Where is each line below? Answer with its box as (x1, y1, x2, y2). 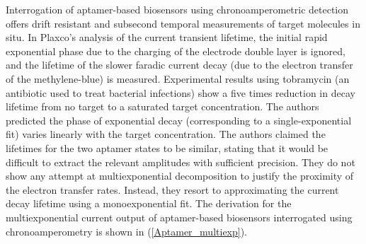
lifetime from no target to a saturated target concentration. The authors (6, 99, 319, 114)
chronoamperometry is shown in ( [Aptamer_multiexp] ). (6, 223, 248, 238)
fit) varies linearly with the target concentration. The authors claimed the (6, 127, 326, 141)
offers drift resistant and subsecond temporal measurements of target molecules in (6, 16, 360, 30)
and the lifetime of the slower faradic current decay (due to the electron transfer (6, 57, 353, 72)
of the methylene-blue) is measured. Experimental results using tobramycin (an (6, 71, 350, 86)
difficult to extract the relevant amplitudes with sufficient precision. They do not (6, 154, 355, 169)
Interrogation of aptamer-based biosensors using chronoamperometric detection (6, 2, 349, 16)
